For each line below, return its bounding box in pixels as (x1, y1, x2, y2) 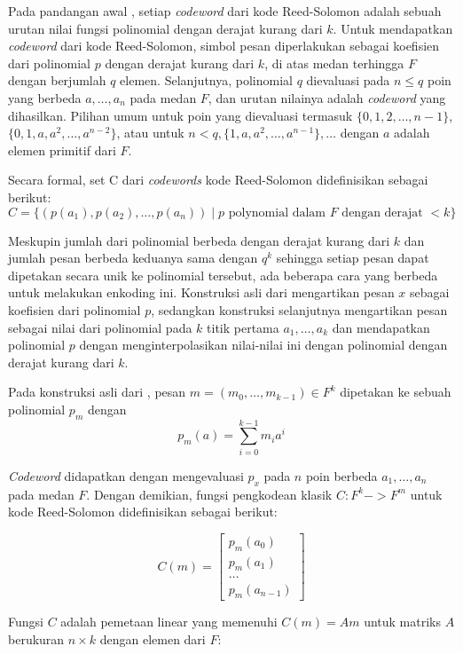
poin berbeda (305, 466, 378, 485)
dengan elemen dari (99, 629, 206, 648)
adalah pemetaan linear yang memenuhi (60, 612, 278, 631)
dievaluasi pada (306, 71, 390, 90)
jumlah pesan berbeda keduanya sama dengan (8, 248, 258, 267)
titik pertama (207, 318, 279, 336)
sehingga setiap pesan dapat (276, 248, 429, 267)
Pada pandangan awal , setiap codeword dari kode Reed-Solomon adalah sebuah (8, 2, 442, 20)
